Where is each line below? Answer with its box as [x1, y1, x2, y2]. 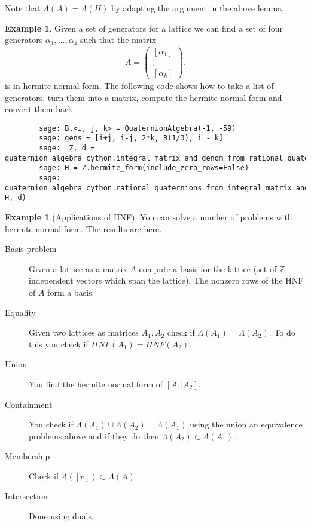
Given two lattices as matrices [29, 326, 139, 339]
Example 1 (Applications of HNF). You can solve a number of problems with [5, 210, 292, 223]
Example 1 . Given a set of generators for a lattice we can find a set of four [5, 21, 283, 34]
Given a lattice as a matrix [29, 262, 127, 275]
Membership [5, 450, 50, 462]
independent [29, 274, 74, 287]
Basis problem [5, 242, 57, 255]
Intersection [5, 490, 48, 502]
